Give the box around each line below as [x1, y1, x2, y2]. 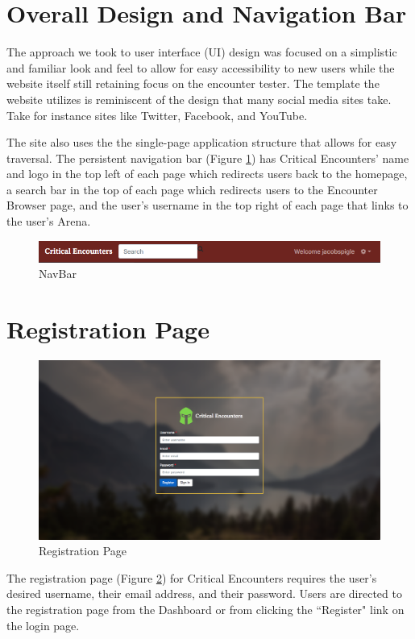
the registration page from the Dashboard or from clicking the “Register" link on [6, 600, 405, 617]
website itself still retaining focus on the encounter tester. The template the [6, 75, 380, 92]
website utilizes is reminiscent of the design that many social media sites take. [6, 90, 392, 107]
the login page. [6, 616, 80, 633]
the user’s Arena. [6, 213, 91, 230]
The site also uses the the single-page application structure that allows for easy [6, 134, 397, 151]
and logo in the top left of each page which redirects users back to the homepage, [6, 165, 408, 182]
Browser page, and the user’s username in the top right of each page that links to [6, 197, 409, 214]
